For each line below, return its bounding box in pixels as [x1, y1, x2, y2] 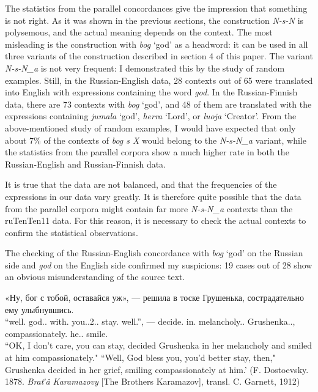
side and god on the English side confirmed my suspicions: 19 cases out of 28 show [5, 258, 312, 271]
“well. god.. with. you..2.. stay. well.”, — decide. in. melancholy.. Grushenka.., [5, 315, 295, 328]
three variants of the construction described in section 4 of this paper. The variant [5, 50, 313, 62]
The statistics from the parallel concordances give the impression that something [5, 2, 308, 14]
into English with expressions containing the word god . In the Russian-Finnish [5, 86, 298, 98]
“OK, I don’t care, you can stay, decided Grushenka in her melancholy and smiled [5, 339, 312, 352]
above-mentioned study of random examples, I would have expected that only [5, 121, 296, 134]
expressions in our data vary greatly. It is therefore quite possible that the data [5, 190, 301, 202]
